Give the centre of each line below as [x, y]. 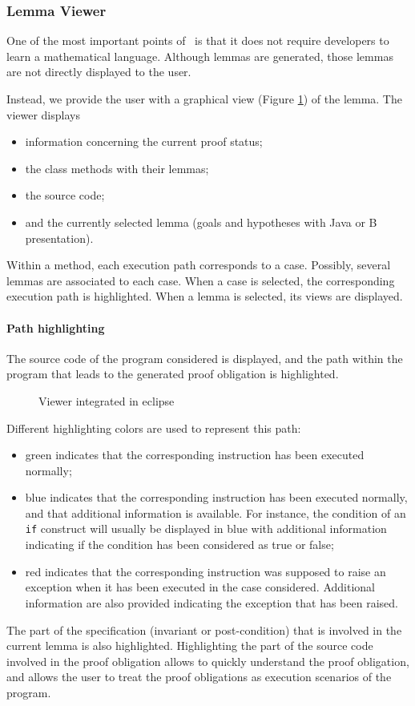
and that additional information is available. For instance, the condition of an [216, 512]
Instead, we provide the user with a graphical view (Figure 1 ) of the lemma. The [204, 99]
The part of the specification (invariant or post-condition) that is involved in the [204, 629]
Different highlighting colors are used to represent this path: [154, 428]
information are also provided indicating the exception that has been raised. [212, 602]
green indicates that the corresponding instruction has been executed [195, 455]
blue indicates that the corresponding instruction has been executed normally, [216, 497]
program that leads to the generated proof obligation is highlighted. [173, 374]
